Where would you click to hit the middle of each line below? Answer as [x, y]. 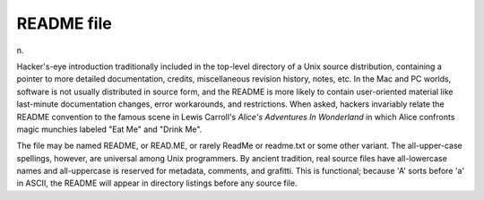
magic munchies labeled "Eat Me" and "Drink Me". [109, 129]
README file [64, 23]
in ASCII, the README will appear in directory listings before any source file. [157, 183]
